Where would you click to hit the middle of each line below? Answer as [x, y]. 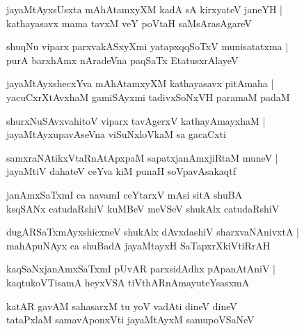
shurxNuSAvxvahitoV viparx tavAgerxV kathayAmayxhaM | [136, 120]
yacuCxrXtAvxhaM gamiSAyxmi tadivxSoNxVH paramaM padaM [148, 97]
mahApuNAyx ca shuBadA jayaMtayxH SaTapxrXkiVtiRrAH [138, 245]
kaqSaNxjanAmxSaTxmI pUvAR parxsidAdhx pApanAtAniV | [141, 269]
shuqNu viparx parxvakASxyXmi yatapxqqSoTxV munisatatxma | [147, 46]
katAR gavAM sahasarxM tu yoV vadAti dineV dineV [122, 306]
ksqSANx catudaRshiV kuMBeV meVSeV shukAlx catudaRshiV [143, 208]
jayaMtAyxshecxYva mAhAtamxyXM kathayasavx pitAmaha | [140, 83]
